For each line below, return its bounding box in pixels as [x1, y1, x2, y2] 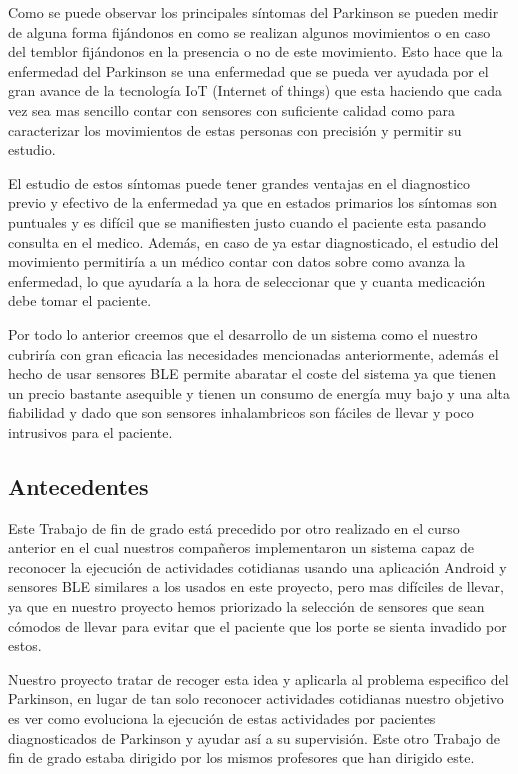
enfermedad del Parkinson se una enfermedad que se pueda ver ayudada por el [8, 60, 489, 81]
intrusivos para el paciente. [8, 421, 173, 442]
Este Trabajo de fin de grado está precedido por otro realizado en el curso [8, 517, 460, 538]
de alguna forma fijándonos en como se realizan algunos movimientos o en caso [8, 21, 491, 42]
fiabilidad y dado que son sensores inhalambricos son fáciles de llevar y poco [8, 402, 474, 423]
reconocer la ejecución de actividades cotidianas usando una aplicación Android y [8, 556, 507, 577]
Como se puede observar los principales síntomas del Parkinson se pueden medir [8, 2, 499, 22]
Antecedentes [8, 470, 149, 501]
